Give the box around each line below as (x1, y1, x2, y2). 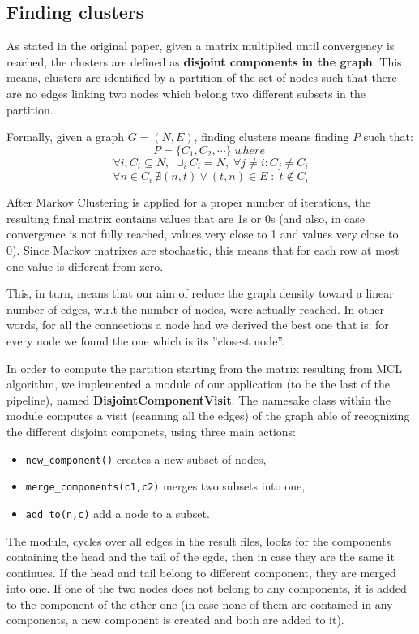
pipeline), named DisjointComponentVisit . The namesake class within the (6, 391, 391, 408)
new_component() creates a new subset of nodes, (25, 450, 267, 467)
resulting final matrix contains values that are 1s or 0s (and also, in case (6, 209, 366, 226)
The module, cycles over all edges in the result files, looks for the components (6, 532, 391, 549)
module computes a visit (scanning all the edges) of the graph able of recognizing (6, 407, 410, 424)
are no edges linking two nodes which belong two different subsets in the (6, 84, 366, 101)
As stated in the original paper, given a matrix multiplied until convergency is (6, 37, 395, 54)
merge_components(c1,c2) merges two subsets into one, (25, 478, 306, 495)
